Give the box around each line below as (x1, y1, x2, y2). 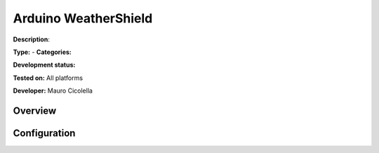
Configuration (13, 127, 76, 139)
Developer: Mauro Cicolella (13, 86, 93, 95)
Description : (13, 35, 51, 44)
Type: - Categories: (13, 48, 72, 56)
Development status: (13, 60, 76, 69)
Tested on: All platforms (13, 74, 84, 82)
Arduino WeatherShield (13, 11, 153, 26)
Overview (13, 105, 57, 117)
